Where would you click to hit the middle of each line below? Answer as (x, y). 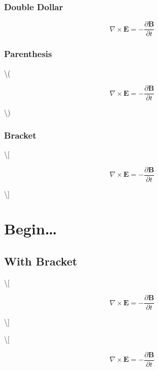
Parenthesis (28, 54)
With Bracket (41, 261)
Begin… (31, 229)
